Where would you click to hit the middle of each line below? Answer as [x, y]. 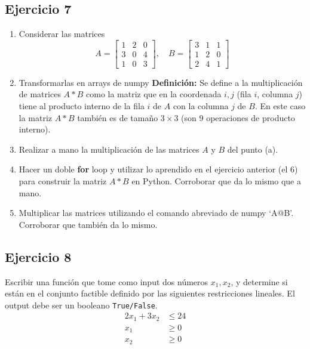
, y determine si [259, 281]
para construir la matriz [63, 181]
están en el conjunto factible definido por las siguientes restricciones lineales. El [150, 293]
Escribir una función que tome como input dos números [107, 281]
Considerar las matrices [62, 34]
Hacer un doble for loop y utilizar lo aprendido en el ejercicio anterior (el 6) [158, 169]
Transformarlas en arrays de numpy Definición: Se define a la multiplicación [161, 82]
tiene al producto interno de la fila [82, 106]
